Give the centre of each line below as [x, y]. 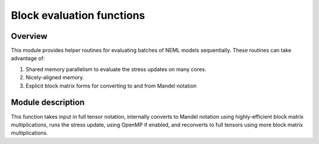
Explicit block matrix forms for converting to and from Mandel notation [111, 86]
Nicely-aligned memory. [55, 78]
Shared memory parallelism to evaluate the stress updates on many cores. [116, 69]
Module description [48, 103]
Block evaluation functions [78, 15]
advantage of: [28, 58]
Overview [29, 36]
